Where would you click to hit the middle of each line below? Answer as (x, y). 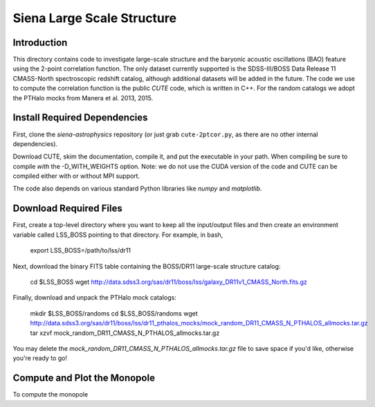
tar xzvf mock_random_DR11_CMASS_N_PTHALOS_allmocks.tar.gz (125, 333)
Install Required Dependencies (80, 118)
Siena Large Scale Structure (94, 18)
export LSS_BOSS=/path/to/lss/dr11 (81, 251)
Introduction (40, 43)
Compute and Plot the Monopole (84, 378)
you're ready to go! (40, 358)
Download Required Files (67, 209)
